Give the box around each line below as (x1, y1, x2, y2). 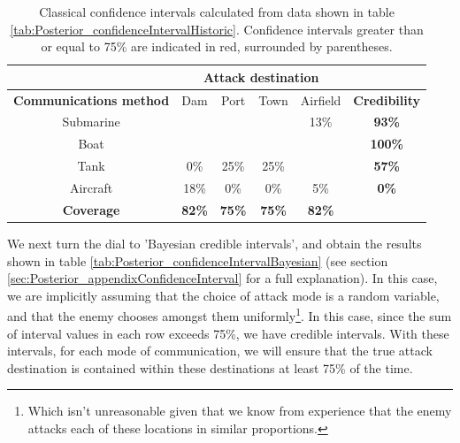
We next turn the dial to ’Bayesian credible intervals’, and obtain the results (7, 233, 422, 252)
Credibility (353, 90, 421, 109)
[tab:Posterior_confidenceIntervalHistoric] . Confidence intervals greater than (10, 19, 424, 38)
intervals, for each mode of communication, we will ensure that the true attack (7, 341, 433, 360)
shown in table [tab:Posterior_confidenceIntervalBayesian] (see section (7, 251, 388, 270)
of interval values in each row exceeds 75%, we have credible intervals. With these (7, 324, 449, 342)
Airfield (300, 90, 341, 109)
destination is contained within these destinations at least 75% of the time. (7, 358, 413, 377)
